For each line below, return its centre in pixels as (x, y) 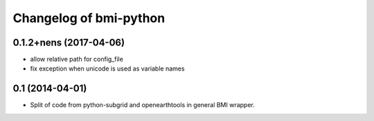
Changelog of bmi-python (89, 18)
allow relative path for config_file (77, 59)
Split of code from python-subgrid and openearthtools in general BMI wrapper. (143, 105)
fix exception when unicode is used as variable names (107, 68)
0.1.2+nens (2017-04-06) (69, 43)
